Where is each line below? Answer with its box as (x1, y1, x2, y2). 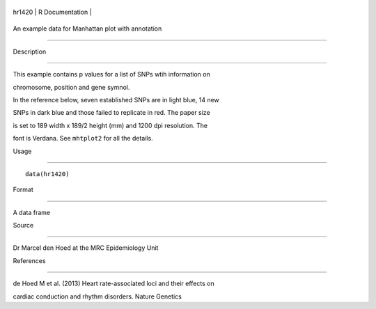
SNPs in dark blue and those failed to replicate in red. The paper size (13, 109, 210, 117)
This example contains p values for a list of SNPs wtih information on (13, 70, 210, 79)
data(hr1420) (25, 170, 70, 177)
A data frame (13, 208, 51, 216)
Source (13, 221, 34, 230)
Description (13, 47, 47, 56)
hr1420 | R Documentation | (13, 8, 92, 16)
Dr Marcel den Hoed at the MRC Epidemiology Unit (13, 244, 159, 252)
